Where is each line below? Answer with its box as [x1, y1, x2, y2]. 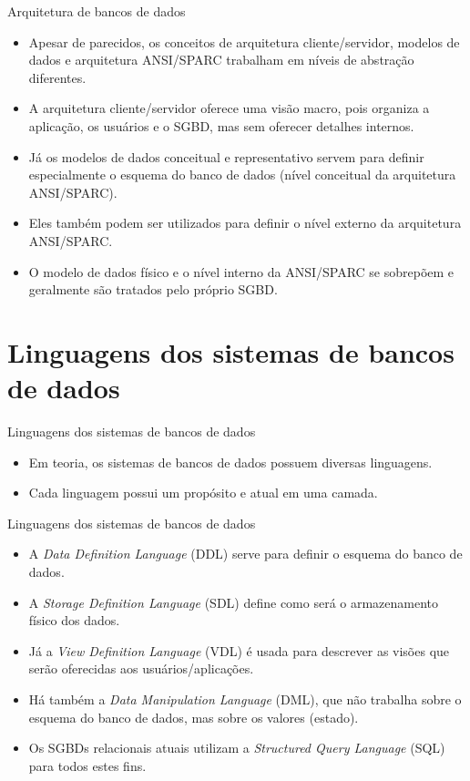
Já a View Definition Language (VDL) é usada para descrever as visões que [28, 641, 450, 660]
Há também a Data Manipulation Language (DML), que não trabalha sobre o [28, 689, 462, 708]
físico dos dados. [28, 611, 120, 630]
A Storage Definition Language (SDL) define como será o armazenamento [28, 592, 439, 611]
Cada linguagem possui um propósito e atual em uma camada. [28, 483, 378, 502]
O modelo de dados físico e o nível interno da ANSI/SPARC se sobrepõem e [28, 262, 455, 281]
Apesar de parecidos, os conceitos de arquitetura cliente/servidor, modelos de [28, 32, 460, 51]
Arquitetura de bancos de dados [7, 2, 186, 20]
